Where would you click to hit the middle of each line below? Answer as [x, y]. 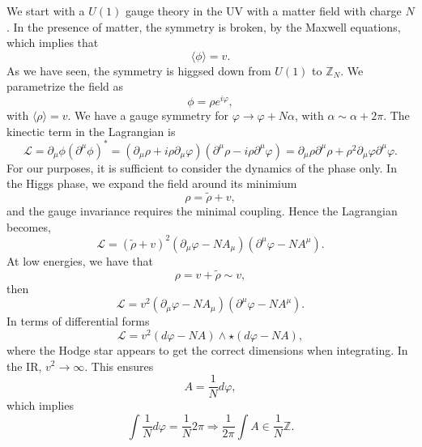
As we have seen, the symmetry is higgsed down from [139, 70]
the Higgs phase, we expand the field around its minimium [152, 183]
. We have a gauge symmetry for [148, 115]
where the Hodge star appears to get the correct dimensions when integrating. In [207, 349]
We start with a [46, 11]
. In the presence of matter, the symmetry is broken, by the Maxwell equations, [204, 26]
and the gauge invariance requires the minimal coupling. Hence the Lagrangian [202, 211]
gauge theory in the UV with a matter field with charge [263, 11]
